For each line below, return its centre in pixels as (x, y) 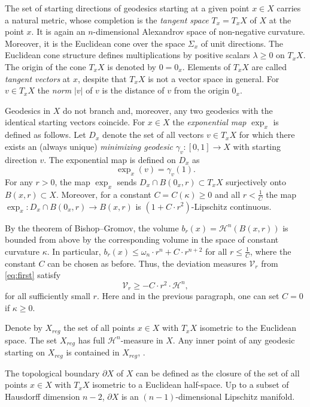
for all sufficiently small (48, 296)
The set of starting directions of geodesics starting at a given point (127, 8)
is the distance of (133, 90)
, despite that (102, 78)
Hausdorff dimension (42, 397)
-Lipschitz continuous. (231, 206)
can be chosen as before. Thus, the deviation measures (147, 263)
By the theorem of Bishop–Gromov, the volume (92, 227)
